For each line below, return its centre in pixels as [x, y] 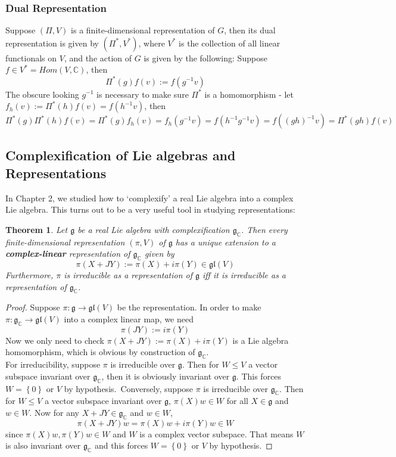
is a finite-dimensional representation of [143, 30]
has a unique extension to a [226, 242]
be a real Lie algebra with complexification [154, 229]
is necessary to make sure [143, 94]
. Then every [264, 229]
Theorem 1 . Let [37, 229]
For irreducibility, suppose [53, 364]
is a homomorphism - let [249, 94]
